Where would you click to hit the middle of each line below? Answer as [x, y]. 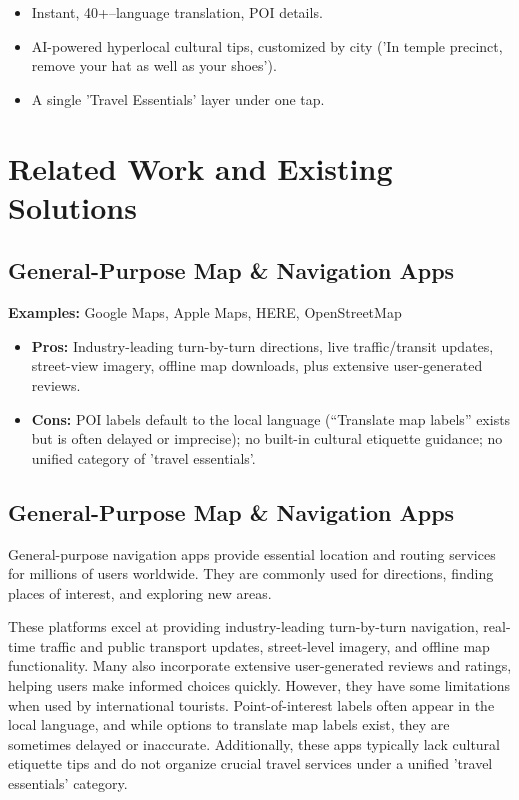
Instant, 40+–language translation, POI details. [177, 12]
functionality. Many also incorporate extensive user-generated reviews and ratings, [260, 665]
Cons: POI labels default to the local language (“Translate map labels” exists [271, 418]
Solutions [72, 206]
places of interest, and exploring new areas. [140, 592]
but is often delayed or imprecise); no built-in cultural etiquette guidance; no [267, 438]
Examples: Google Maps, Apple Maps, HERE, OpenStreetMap [205, 312]
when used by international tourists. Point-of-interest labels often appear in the [251, 704]
